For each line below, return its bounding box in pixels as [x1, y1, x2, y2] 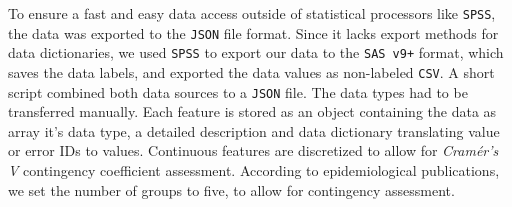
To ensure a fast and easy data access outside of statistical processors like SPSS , [8, 3, 496, 23]
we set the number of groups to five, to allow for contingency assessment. [8, 179, 455, 200]
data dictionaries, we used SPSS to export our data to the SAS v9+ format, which [8, 42, 504, 63]
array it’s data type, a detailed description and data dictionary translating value [8, 120, 500, 141]
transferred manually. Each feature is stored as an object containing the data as [8, 101, 497, 122]
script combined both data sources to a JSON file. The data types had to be [8, 81, 468, 102]
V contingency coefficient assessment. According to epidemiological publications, [8, 160, 500, 181]
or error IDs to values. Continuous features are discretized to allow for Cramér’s [8, 140, 499, 161]
